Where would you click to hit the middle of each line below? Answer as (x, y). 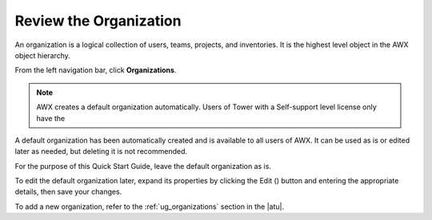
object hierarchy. (43, 55)
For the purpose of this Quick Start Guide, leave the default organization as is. (143, 166)
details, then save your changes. (68, 192)
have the (51, 118)
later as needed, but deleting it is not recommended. (101, 151)
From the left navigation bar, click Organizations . (96, 70)
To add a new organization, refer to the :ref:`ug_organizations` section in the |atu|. (149, 206)
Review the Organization (98, 21)
